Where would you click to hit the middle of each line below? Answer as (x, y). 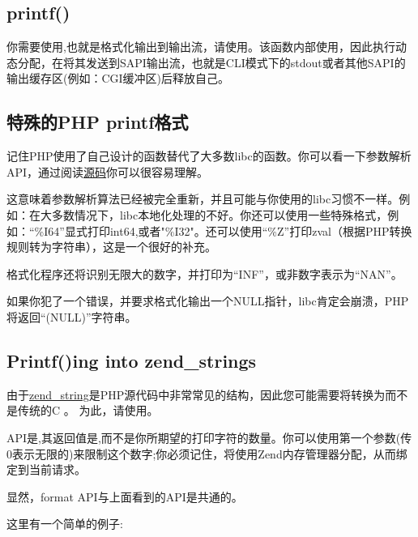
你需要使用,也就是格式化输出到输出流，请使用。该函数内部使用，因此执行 (201, 47)
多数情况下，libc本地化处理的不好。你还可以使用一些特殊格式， (220, 214)
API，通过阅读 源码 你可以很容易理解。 (108, 171)
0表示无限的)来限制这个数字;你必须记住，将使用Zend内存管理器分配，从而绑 (207, 453)
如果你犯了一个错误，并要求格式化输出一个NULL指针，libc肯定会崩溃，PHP (208, 301)
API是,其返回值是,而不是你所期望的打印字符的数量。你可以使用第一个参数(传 (209, 437)
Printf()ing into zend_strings (132, 360)
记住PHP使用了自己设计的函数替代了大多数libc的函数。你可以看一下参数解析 (209, 156)
